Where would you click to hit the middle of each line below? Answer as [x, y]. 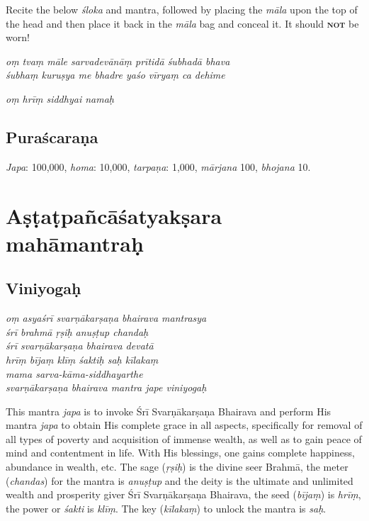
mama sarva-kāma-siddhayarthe [74, 373]
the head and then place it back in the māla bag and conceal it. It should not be [182, 23]
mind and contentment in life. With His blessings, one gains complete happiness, [180, 453]
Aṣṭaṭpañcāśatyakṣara [114, 215]
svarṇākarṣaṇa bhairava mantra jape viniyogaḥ [106, 387]
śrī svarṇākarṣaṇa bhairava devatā [80, 346]
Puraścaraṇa [52, 136]
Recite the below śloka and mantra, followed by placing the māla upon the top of [182, 9]
